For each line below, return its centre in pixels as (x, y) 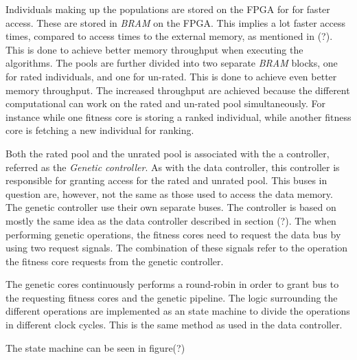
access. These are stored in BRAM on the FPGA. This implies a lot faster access (175, 22)
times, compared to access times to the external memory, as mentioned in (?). (169, 36)
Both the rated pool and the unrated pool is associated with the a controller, (168, 153)
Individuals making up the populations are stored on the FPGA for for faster (168, 9)
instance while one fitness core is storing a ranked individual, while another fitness (178, 116)
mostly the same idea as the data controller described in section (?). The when (171, 220)
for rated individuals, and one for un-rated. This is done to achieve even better (171, 76)
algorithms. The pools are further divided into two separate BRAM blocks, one (172, 63)
